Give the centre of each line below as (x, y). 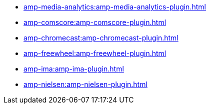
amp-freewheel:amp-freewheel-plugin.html (95, 53)
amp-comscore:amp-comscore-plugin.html (95, 22)
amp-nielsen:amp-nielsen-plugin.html (85, 84)
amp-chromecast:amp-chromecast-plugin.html (101, 38)
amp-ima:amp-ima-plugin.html (74, 69)
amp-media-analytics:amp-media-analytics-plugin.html (115, 7)
